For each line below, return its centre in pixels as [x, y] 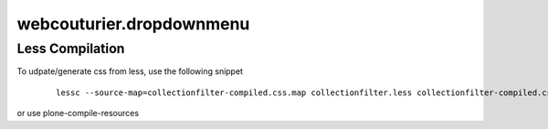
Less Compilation [71, 48]
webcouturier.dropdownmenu [133, 24]
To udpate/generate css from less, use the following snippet [130, 71]
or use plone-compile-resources [78, 113]
